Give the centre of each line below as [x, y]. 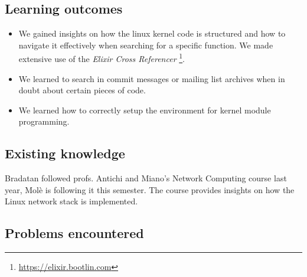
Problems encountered [74, 233]
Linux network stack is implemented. [71, 201]
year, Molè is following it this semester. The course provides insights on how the [150, 189]
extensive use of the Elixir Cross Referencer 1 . [102, 58]
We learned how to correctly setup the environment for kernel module [145, 110]
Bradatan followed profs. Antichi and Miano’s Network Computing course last [146, 178]
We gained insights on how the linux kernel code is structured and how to [152, 33]
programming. [44, 121]
